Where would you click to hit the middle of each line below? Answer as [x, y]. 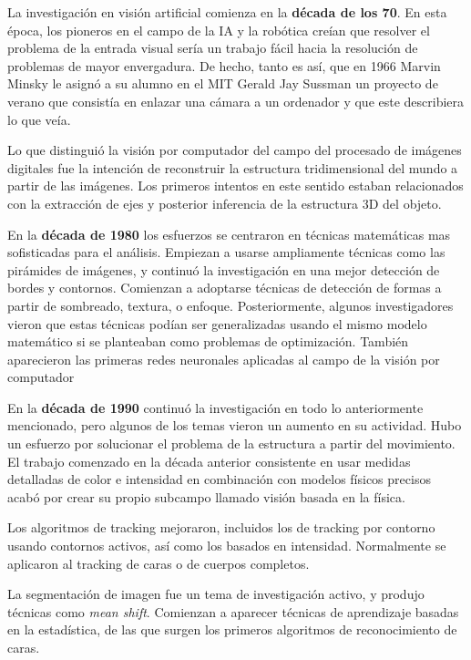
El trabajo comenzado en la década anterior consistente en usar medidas [209, 461]
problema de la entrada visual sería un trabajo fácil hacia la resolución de [213, 48]
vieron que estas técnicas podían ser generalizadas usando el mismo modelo [217, 323]
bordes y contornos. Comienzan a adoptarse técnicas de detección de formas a [225, 288]
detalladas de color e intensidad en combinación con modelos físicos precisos [219, 479]
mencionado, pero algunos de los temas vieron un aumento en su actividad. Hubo [235, 425]
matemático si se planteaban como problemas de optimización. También [208, 341]
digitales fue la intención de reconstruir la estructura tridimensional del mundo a [233, 167]
